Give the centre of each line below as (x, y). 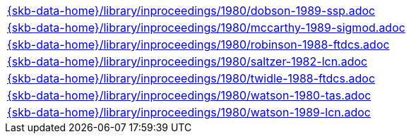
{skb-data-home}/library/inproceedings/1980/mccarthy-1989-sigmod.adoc (206, 28)
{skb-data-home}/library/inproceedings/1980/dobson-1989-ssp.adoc (191, 11)
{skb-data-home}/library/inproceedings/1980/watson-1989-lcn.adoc (189, 112)
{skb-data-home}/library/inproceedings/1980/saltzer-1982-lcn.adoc (187, 61)
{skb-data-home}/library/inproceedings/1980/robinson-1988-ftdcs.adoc (198, 44)
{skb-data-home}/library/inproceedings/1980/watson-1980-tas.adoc (189, 95)
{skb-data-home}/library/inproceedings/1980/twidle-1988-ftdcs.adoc (191, 78)
